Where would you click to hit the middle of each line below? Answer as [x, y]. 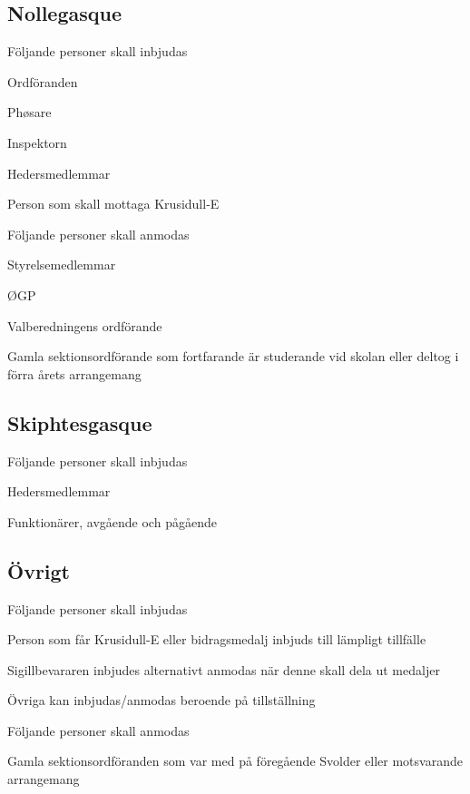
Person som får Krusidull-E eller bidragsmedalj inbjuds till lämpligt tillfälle [217, 639]
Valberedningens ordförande [85, 325]
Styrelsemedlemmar [62, 265]
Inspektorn [37, 142]
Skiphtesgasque [80, 422]
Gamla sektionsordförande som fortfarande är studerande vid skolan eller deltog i [233, 356]
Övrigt [39, 570]
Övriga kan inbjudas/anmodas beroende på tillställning [162, 700]
